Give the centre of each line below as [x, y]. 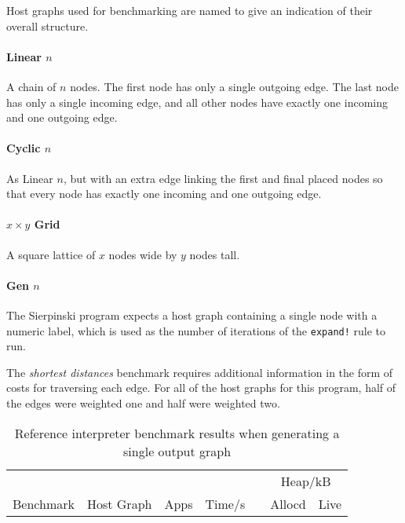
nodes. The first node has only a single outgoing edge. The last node [234, 86]
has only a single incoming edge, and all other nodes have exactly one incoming [197, 102]
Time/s [225, 503]
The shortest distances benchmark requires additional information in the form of [200, 372]
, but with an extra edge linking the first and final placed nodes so [223, 178]
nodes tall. [215, 254]
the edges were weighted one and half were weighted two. [143, 402]
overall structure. [47, 26]
